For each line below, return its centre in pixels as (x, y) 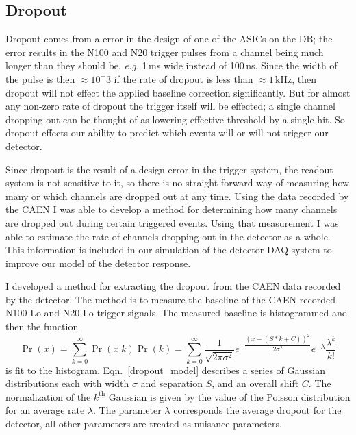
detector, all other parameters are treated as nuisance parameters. (144, 423)
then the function (42, 326)
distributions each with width (67, 383)
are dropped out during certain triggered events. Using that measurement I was (172, 222)
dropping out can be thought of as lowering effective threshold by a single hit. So (175, 119)
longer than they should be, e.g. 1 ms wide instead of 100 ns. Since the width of (171, 65)
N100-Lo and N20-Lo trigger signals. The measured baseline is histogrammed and (177, 313)
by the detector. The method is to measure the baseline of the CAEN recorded (170, 299)
